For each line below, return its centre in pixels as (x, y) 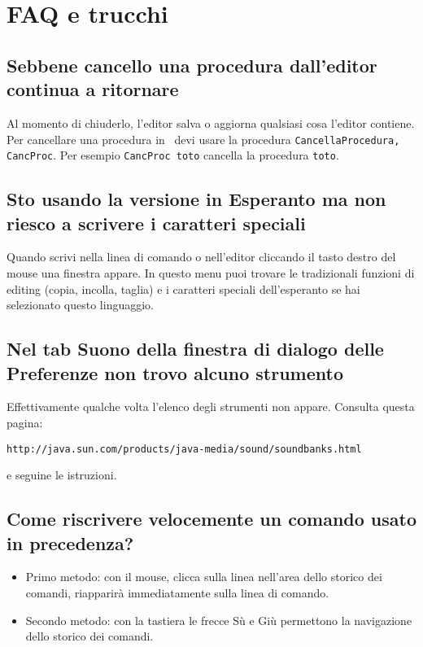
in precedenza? (70, 542)
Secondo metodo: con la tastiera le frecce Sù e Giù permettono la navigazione (219, 620)
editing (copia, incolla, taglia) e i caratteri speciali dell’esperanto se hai (183, 289)
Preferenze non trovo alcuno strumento (175, 372)
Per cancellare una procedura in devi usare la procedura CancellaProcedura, (203, 139)
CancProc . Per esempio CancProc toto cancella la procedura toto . (173, 155)
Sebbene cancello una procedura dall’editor (192, 65)
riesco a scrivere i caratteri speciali (156, 223)
